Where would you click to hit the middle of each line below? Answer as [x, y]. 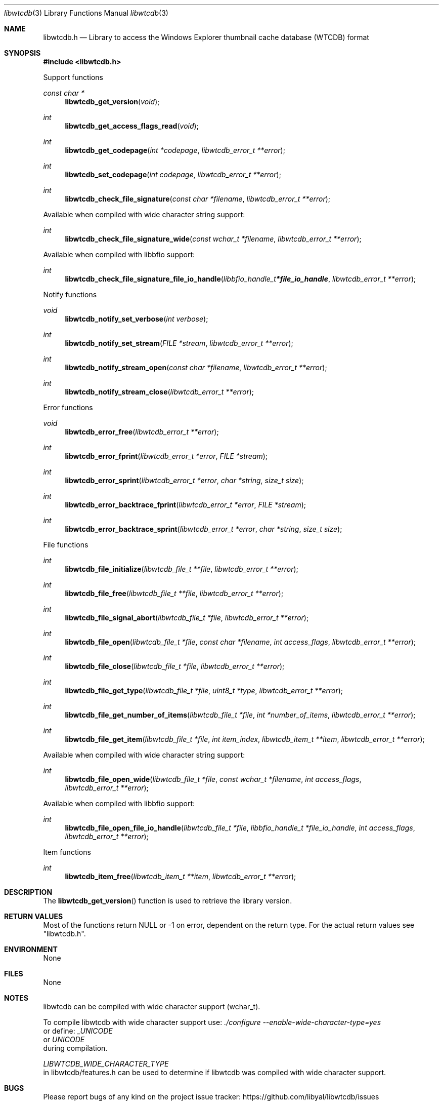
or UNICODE [64, 1039]
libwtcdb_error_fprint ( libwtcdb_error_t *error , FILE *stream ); [166, 456]
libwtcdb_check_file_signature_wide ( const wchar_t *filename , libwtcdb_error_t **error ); [213, 239]
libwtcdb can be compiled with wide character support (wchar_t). [152, 1007]
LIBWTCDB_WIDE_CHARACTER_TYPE [106, 1064]
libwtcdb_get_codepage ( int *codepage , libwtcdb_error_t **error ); [175, 150]
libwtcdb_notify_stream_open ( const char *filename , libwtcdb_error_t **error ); [196, 367]
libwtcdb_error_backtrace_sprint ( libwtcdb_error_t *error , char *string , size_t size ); [204, 529]
